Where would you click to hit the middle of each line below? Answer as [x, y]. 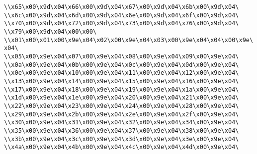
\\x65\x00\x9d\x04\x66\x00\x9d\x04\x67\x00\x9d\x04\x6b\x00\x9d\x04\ [122, 7]
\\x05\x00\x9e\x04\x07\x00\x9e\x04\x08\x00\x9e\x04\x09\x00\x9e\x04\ [122, 56]
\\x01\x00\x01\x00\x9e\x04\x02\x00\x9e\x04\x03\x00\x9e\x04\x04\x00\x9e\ [129, 40]
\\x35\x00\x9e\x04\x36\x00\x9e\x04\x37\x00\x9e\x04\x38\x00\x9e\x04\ [122, 130]
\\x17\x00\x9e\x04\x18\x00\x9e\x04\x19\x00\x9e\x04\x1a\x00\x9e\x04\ [122, 89]
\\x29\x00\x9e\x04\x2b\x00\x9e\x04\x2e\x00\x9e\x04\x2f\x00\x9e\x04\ [122, 114]
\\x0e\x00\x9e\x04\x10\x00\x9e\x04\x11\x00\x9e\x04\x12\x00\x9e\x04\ [122, 73]
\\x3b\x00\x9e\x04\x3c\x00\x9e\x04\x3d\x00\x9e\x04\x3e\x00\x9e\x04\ [122, 139]
